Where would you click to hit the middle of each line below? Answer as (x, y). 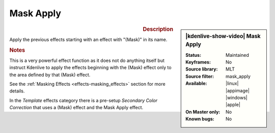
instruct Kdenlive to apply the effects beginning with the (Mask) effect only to (90, 68)
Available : (196, 83)
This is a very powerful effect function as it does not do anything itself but (87, 60)
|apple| (233, 105)
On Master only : (203, 112)
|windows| (237, 98)
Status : (193, 55)
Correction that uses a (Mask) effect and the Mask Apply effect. (76, 108)
